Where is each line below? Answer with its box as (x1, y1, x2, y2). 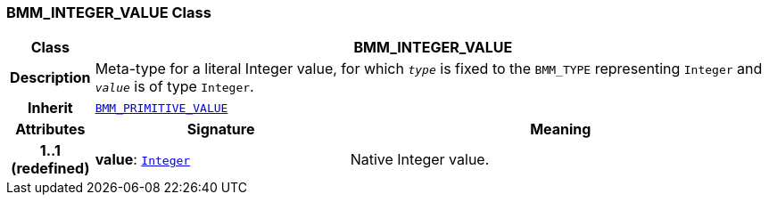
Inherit (27, 99, 73, 117)
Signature (186, 120, 255, 139)
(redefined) (11, 159, 90, 178)
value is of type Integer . (95, 77, 254, 96)
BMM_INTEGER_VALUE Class (6, 4, 211, 21)
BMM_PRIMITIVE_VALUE (95, 101, 228, 115)
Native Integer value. (350, 150, 490, 169)
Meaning (530, 120, 591, 139)
